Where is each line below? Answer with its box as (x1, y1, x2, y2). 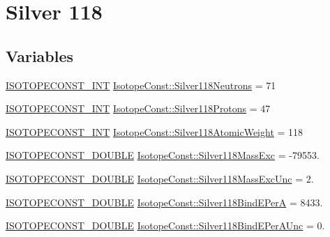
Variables (6, 45, 74, 66)
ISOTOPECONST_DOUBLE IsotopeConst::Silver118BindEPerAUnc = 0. (6, 218, 325, 233)
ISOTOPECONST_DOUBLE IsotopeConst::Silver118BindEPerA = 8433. (6, 194, 323, 209)
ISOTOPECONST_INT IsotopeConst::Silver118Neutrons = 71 (6, 77, 276, 92)
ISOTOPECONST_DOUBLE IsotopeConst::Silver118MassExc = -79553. (6, 148, 320, 162)
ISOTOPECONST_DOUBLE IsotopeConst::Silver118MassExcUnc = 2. (6, 171, 314, 185)
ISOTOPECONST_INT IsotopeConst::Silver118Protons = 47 (6, 101, 271, 116)
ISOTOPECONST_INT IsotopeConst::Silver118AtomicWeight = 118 (6, 124, 303, 139)
